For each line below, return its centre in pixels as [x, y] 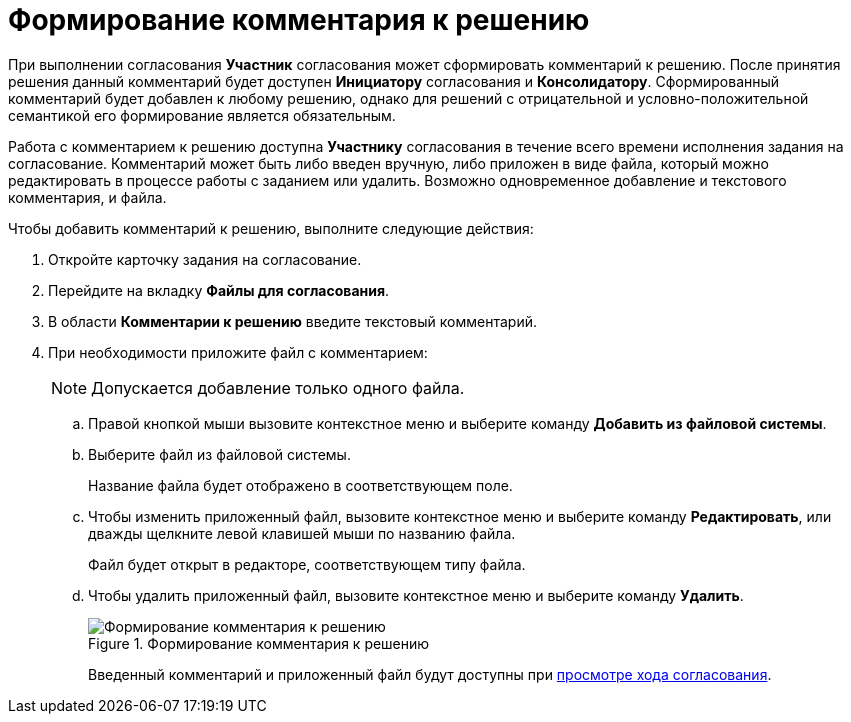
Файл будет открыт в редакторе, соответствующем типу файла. [307, 564]
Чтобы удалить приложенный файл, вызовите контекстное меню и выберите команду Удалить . [416, 595]
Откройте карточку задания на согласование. [205, 259]
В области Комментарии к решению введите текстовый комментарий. [292, 321]
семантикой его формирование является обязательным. [202, 115]
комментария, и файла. [87, 197]
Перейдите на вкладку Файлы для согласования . [219, 290]
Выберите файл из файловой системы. [219, 454]
